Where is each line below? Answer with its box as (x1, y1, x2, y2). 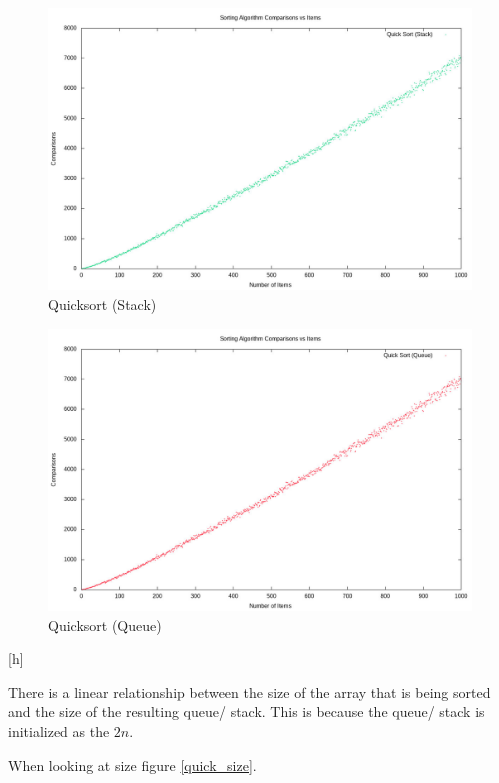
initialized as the (8, 720, 110, 741)
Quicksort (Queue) (48, 614, 162, 635)
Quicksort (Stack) (48, 293, 157, 314)
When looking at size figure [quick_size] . (8, 754, 257, 775)
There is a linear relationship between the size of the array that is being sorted (8, 681, 491, 702)
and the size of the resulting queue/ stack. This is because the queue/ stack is (8, 701, 485, 722)
